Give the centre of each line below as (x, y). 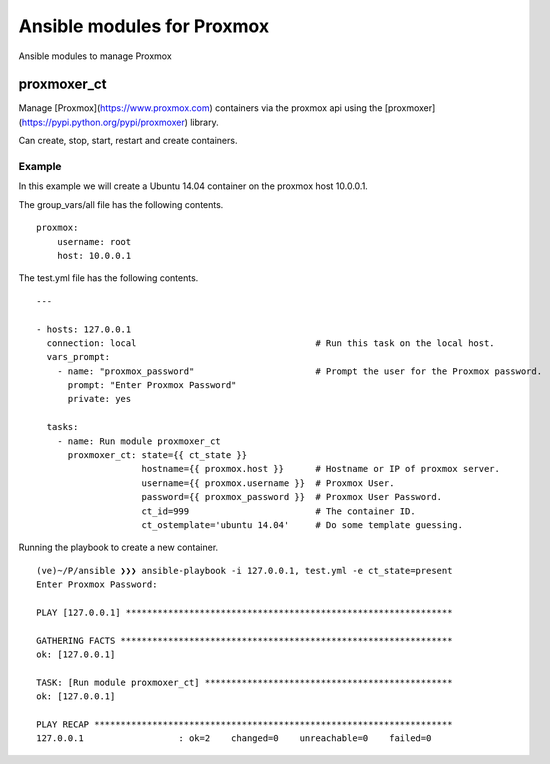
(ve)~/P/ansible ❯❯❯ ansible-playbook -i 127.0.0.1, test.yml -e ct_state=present (244, 570)
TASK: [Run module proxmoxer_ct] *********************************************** (244, 682)
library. (204, 122)
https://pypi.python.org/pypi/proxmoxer (103, 122)
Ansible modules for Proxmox (144, 26)
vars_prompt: (78, 357)
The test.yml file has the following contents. (108, 278)
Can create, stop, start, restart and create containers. (128, 141)
